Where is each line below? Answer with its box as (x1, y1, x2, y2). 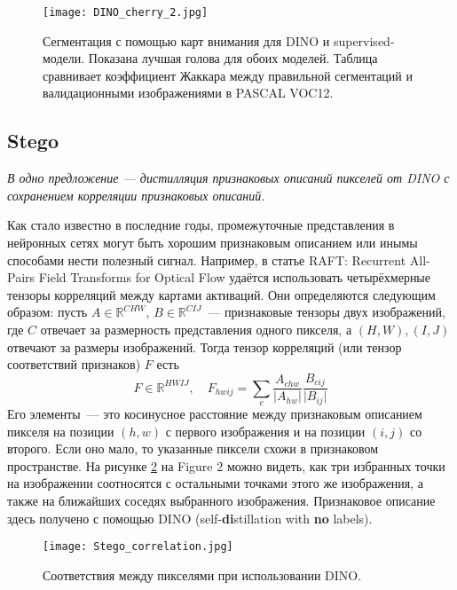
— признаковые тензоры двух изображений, (208, 303, 445, 321)
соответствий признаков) (7, 355, 141, 374)
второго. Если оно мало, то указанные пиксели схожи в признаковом (7, 439, 379, 458)
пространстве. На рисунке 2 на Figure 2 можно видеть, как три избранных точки (7, 456, 445, 475)
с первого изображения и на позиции (165, 421, 366, 440)
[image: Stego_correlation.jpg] (43, 540, 233, 554)
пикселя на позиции (7, 421, 114, 440)
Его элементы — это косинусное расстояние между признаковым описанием (7, 405, 422, 423)
